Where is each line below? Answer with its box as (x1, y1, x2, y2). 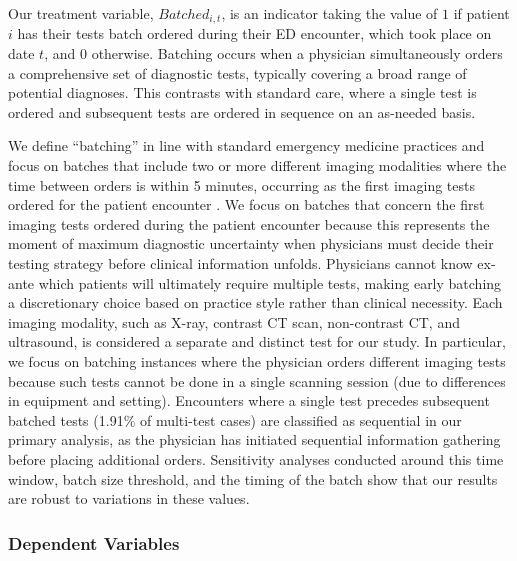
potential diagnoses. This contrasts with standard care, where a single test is (8, 82, 477, 103)
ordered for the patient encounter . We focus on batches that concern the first (8, 194, 485, 215)
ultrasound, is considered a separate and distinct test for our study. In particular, (8, 331, 506, 352)
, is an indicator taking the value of (221, 3, 438, 23)
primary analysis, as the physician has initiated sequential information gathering (8, 429, 501, 450)
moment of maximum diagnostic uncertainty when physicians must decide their (8, 233, 494, 254)
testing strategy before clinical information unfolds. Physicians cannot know (8, 252, 473, 273)
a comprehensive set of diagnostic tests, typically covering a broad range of (8, 62, 467, 83)
